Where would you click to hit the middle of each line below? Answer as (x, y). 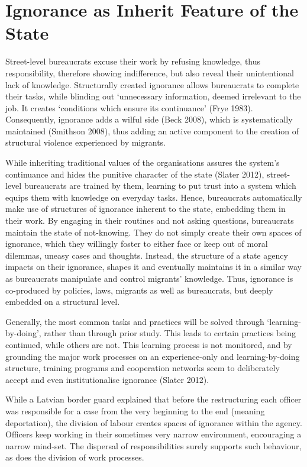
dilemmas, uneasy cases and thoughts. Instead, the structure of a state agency (147, 255)
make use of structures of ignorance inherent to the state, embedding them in (146, 209)
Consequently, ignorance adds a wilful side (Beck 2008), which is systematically (149, 119)
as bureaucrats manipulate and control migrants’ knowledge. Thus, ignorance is (149, 278)
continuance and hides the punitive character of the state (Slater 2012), (135, 174)
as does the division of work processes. (75, 457)
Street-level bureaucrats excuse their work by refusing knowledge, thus (133, 61)
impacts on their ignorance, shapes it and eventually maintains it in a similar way (154, 267)
